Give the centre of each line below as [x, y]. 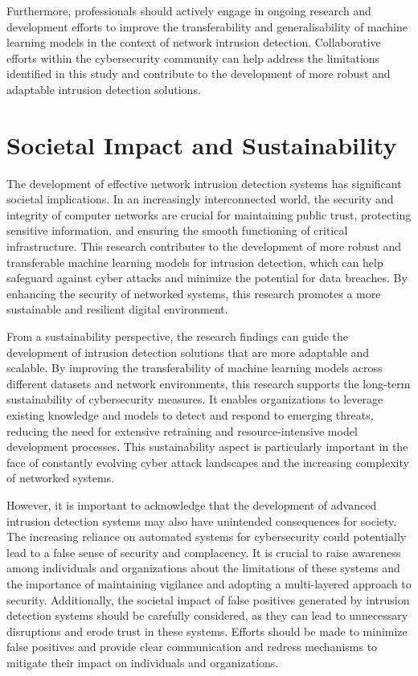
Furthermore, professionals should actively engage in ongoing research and [189, 10]
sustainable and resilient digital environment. [117, 309]
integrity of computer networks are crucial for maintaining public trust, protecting [209, 214]
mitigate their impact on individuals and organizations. [143, 662]
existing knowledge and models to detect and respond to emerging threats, [190, 415]
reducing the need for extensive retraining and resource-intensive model [182, 430]
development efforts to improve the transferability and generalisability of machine [207, 26]
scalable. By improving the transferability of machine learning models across [195, 368]
